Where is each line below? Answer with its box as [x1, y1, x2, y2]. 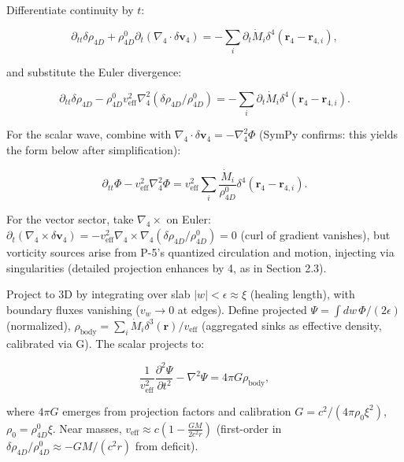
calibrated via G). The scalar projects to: [6, 334, 205, 351]
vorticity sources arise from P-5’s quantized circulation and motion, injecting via [6, 244, 395, 261]
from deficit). [135, 437, 198, 453]
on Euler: [166, 211, 211, 227]
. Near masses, [52, 419, 122, 436]
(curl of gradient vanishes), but [240, 227, 391, 243]
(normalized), [6, 316, 71, 333]
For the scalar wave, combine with [6, 126, 172, 142]
